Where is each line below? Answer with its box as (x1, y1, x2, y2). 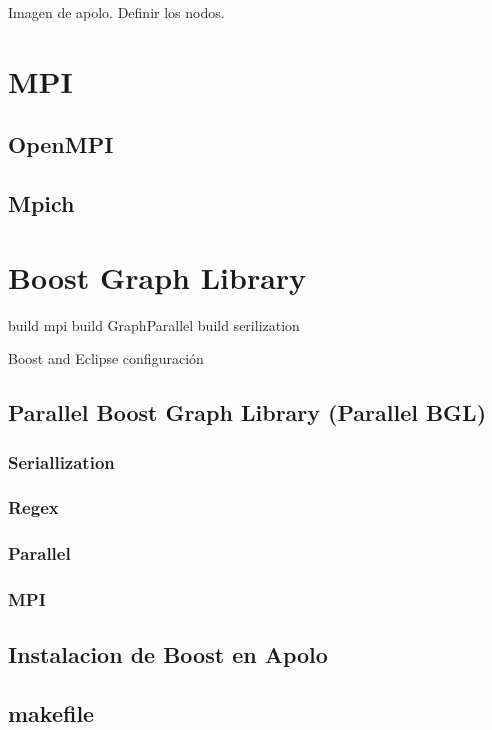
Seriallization (8, 449, 115, 474)
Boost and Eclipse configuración (8, 348, 204, 369)
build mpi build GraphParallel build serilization (8, 314, 300, 335)
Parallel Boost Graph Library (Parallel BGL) (8, 397, 487, 428)
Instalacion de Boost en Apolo (8, 639, 328, 670)
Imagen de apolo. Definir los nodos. (8, 2, 225, 22)
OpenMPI (8, 129, 114, 160)
